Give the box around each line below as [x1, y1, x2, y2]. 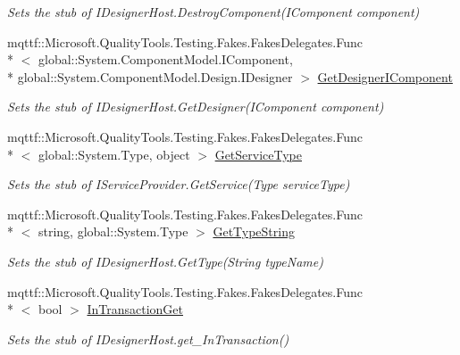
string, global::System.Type [38, 222, 188, 241]
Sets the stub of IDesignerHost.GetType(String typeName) [7, 252, 323, 270]
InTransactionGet [87, 300, 184, 318]
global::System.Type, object [38, 144, 190, 163]
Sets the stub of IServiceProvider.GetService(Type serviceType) [7, 175, 350, 194]
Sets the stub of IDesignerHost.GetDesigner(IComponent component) [7, 97, 384, 116]
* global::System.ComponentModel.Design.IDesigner [7, 67, 293, 86]
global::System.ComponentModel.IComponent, [38, 50, 293, 69]
